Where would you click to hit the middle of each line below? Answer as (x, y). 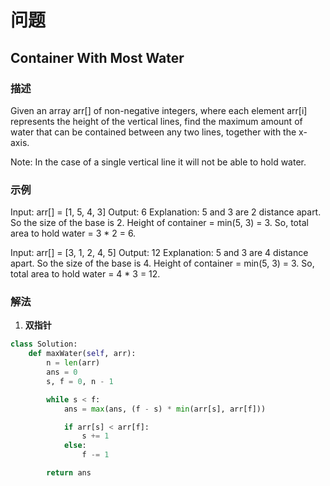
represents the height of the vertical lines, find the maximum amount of (156, 121)
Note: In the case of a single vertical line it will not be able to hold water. (158, 162)
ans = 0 (62, 372)
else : (75, 446)
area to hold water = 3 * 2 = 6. (73, 233)
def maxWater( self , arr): (82, 354)
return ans (69, 473)
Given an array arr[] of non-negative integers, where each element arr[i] (159, 110)
